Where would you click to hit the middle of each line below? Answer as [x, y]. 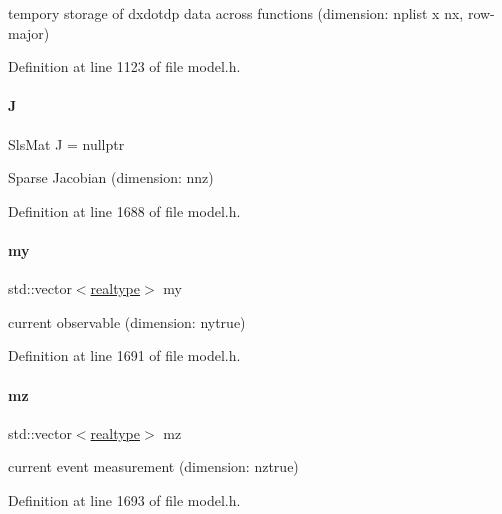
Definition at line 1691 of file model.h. [124, 355]
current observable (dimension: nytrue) [127, 321]
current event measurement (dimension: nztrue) [153, 466]
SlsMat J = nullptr [66, 143]
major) [29, 32]
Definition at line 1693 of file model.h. [124, 499]
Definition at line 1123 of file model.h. [124, 66]
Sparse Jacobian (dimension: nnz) [111, 177]
